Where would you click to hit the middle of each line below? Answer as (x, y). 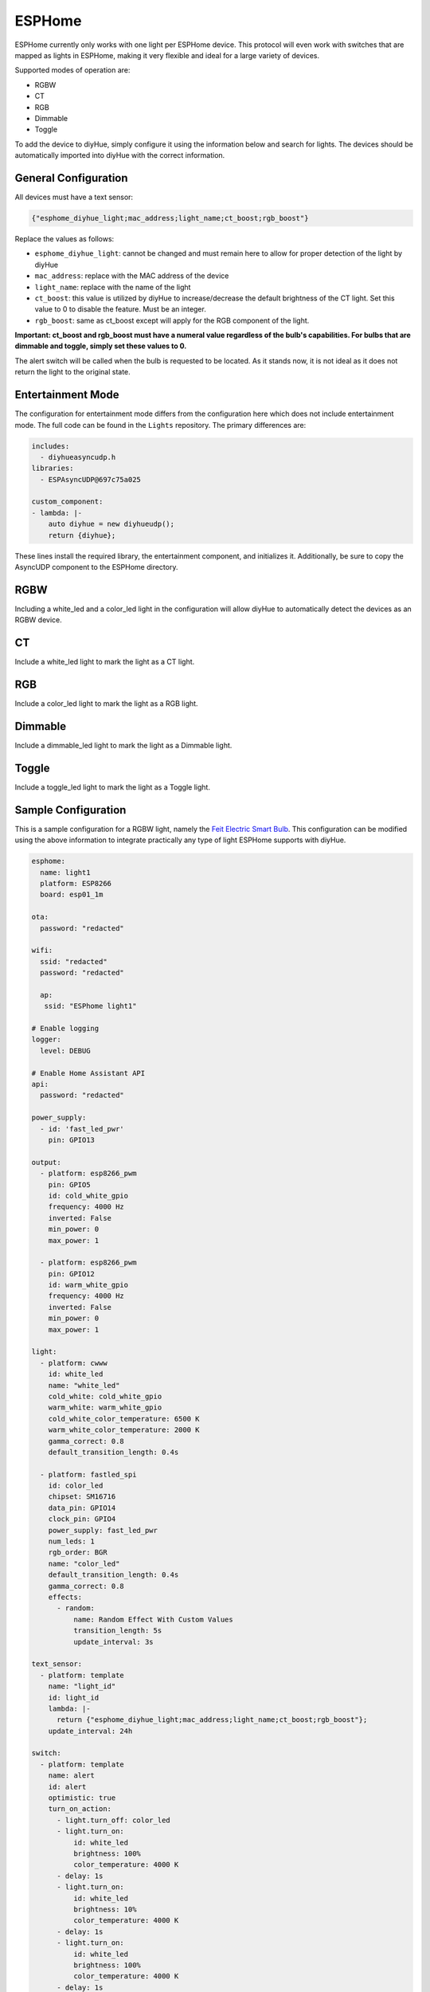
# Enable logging (65, 1029)
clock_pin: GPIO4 (82, 1519)
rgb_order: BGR (78, 1553)
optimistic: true (82, 1798)
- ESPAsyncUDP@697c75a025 (90, 479)
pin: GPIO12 (72, 1274)
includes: (51, 446)
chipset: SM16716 (82, 1497)
